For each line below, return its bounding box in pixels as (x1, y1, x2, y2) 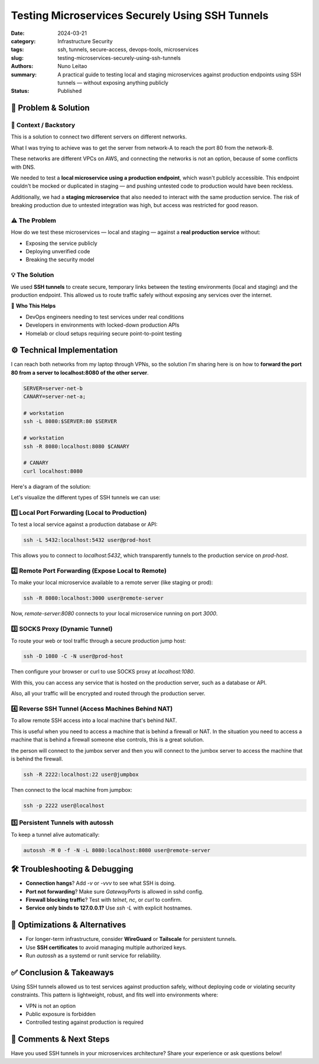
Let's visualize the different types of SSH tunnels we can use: (11, 494, 161, 501)
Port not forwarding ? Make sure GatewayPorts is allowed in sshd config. (25, 888, 204, 895)
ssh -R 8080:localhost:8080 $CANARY (23, 443, 130, 450)
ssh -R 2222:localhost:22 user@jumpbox (23, 771, 139, 778)
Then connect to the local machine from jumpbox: (11, 786, 132, 793)
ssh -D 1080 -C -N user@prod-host (23, 653, 123, 660)
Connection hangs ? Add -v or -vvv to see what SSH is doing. (25, 879, 176, 887)
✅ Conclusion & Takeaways (11, 968, 115, 978)
